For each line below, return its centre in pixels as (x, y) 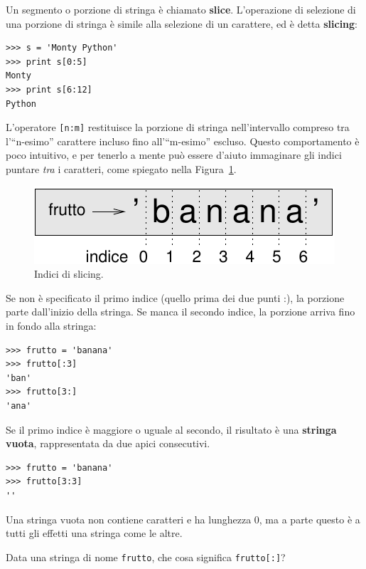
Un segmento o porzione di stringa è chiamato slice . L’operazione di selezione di (181, 9)
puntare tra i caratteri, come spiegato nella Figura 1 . (121, 169)
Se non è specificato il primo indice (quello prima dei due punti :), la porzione (175, 297)
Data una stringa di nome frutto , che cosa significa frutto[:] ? (146, 557)
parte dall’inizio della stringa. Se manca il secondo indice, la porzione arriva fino (181, 312)
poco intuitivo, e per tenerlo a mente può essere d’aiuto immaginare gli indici (174, 155)
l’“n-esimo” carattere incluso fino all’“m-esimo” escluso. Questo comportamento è (183, 141)
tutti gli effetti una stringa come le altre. (94, 533)
